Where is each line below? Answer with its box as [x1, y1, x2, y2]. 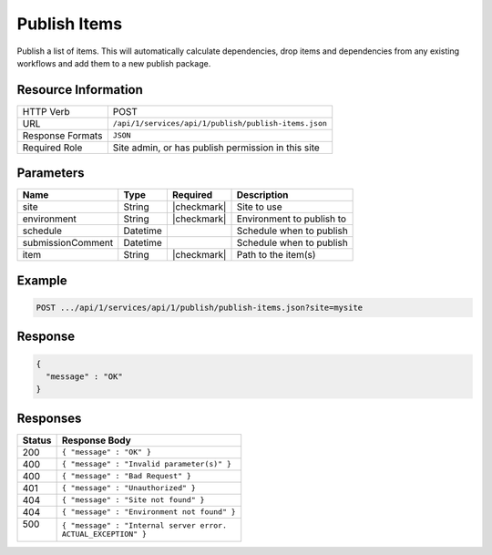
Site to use [236, 200, 282, 213]
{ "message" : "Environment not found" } [61, 507, 236, 517]
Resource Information [16, 82, 143, 98]
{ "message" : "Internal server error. [61, 520, 228, 530]
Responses [16, 410, 82, 426]
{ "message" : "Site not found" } [61, 495, 205, 505]
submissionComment [22, 237, 114, 250]
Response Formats [22, 128, 103, 141]
